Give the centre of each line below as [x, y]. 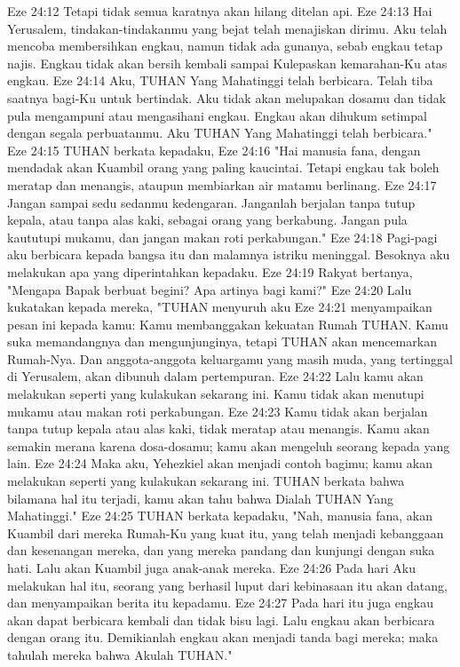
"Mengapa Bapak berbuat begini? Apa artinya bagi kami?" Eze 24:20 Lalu [210, 289]
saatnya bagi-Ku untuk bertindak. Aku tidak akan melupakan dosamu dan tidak [227, 97]
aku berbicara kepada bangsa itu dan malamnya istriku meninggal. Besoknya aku [229, 254]
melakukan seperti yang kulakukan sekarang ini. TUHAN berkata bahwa [206, 481]
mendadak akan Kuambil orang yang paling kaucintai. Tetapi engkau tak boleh [223, 167]
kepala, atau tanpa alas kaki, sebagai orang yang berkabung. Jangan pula [207, 220]
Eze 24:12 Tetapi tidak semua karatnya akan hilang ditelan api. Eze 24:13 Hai [220, 11]
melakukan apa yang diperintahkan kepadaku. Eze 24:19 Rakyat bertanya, [210, 271]
